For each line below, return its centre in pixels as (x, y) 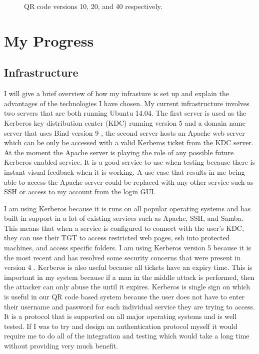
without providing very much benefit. (61, 346)
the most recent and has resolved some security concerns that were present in (122, 257)
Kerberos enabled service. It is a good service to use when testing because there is (130, 162)
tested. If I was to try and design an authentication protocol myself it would (121, 326)
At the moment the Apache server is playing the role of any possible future (119, 152)
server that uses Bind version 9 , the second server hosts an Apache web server (124, 132)
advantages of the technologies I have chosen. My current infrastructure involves (127, 103)
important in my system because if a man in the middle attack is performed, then (129, 277)
